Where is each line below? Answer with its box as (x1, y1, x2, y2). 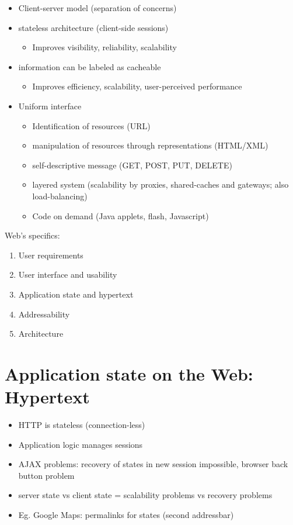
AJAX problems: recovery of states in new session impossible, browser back (18, 458, 288, 470)
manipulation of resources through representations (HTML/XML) (32, 139, 268, 151)
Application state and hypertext (18, 288, 134, 300)
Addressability (18, 308, 70, 320)
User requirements (18, 248, 83, 261)
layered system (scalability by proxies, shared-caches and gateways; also (32, 178, 289, 191)
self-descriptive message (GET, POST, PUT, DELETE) (32, 158, 232, 171)
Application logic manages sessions (18, 438, 143, 450)
